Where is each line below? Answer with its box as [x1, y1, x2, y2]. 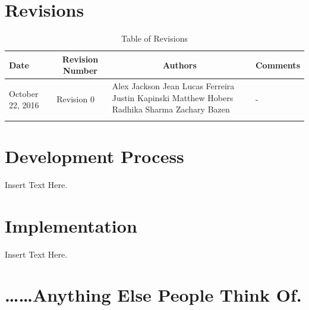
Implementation [5, 213, 137, 237]
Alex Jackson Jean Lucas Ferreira [112, 80, 235, 92]
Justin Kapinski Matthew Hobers [112, 91, 234, 104]
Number [63, 64, 97, 77]
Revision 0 [56, 93, 94, 105]
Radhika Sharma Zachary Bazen [112, 103, 230, 115]
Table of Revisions [121, 32, 188, 45]
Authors [162, 58, 197, 71]
